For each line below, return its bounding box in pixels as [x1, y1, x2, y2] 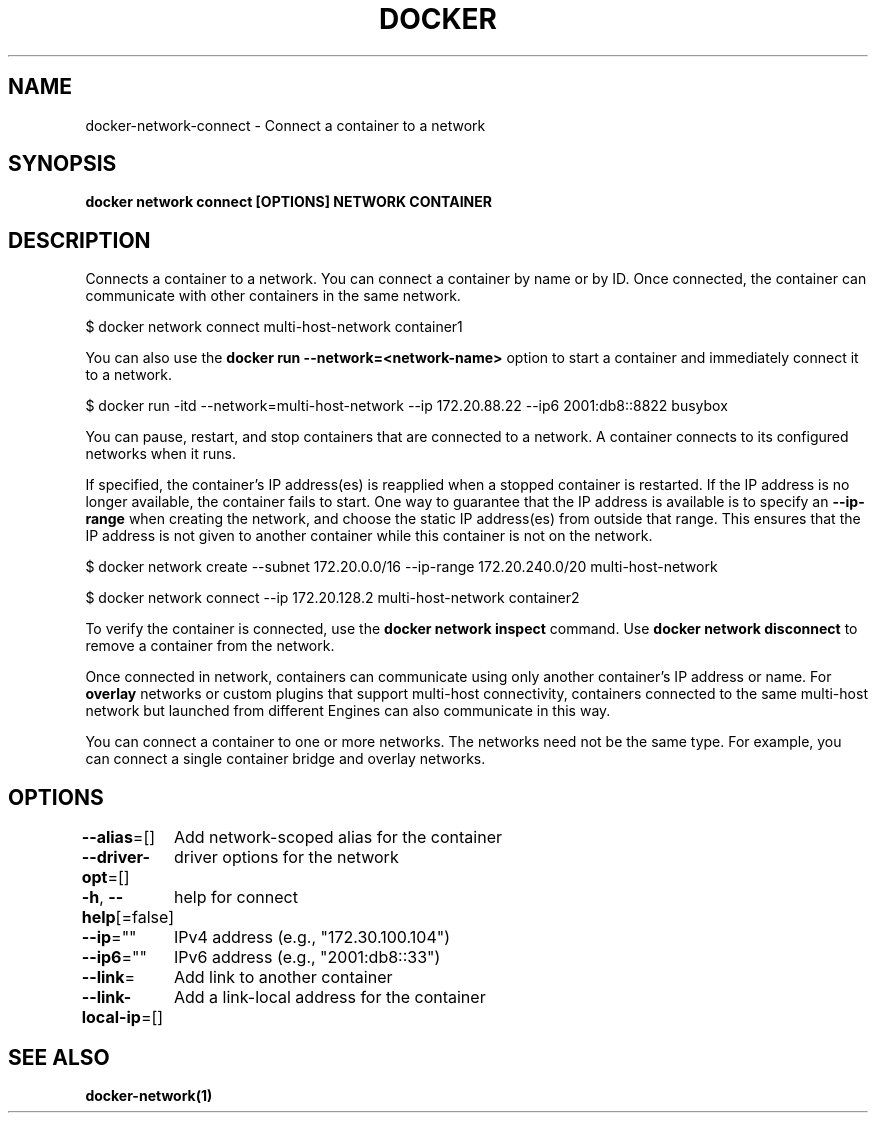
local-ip [81, 1007, 141, 1028]
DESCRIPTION [8, 227, 151, 253]
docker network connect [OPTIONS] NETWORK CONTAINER [85, 193, 492, 211]
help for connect [173, 887, 298, 908]
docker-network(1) [85, 1086, 213, 1104]
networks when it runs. [85, 445, 236, 463]
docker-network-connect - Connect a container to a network [85, 116, 486, 134]
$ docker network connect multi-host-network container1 [85, 318, 463, 336]
